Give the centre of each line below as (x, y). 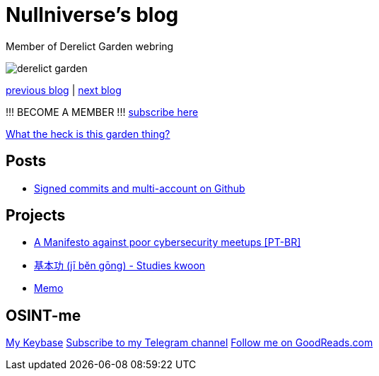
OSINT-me (43, 315)
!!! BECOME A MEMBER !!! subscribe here (102, 112)
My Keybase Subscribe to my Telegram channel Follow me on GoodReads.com (189, 343)
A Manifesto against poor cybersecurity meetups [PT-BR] (168, 242)
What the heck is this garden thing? (88, 134)
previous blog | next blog (64, 90)
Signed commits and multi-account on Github (140, 188)
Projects (36, 216)
